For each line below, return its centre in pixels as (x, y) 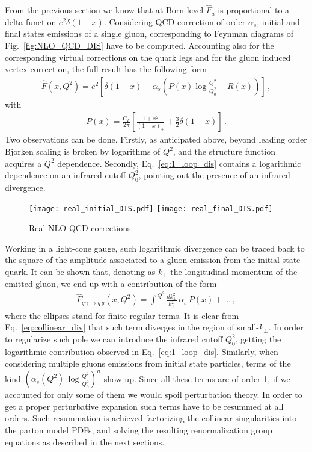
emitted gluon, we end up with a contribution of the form (111, 283)
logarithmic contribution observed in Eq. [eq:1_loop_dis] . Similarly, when (142, 351)
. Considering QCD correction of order (175, 21)
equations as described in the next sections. (85, 441)
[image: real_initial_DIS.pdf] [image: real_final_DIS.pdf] (151, 209)
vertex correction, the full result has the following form (106, 69)
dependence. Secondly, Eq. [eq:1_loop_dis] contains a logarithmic (179, 163)
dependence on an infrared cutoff (66, 175)
